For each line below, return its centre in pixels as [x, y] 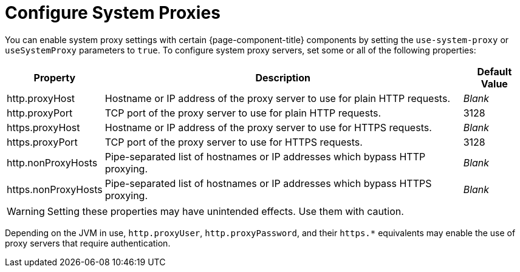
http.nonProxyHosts [52, 162]
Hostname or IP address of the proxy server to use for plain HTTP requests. [277, 98]
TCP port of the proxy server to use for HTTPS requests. [234, 142]
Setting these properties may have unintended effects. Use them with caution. [225, 211]
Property [55, 77]
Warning [26, 211]
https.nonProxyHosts [55, 189]
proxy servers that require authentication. [88, 243]
